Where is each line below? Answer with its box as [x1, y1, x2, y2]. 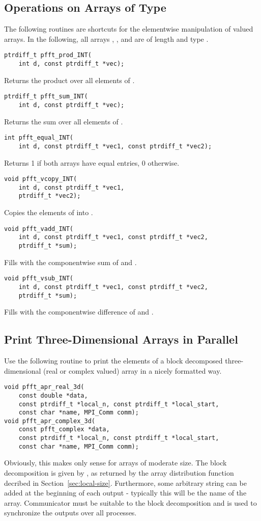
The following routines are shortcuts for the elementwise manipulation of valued [4, 23, 253, 34]
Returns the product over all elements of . [4, 74, 135, 85]
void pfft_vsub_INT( [4, 275, 74, 282]
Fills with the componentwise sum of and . [4, 256, 137, 267]
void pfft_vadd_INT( [4, 225, 74, 232]
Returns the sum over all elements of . [4, 116, 123, 126]
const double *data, [18, 392, 88, 399]
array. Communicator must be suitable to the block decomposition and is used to [4, 497, 257, 508]
